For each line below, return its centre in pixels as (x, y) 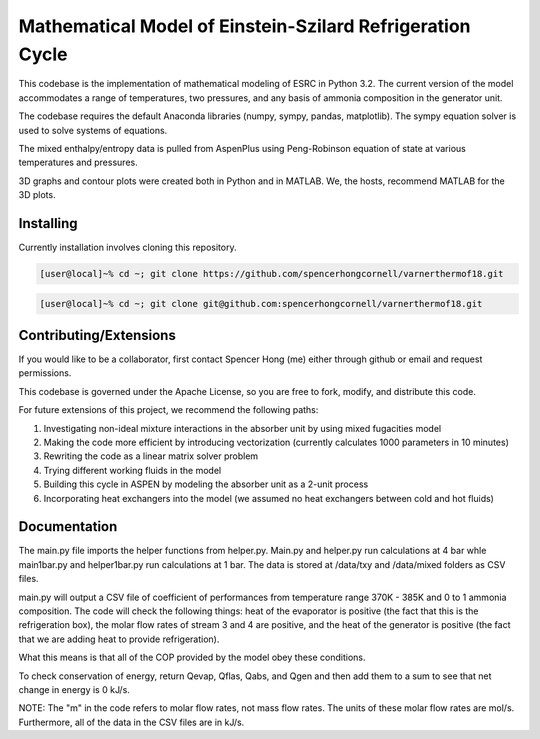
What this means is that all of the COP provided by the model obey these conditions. (192, 657)
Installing (48, 223)
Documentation (68, 526)
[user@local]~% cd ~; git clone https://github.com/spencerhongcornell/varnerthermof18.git (271, 273)
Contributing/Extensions (97, 335)
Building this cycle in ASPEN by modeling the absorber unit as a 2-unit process (206, 484)
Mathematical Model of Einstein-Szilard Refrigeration (244, 26)
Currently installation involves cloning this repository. (127, 247)
